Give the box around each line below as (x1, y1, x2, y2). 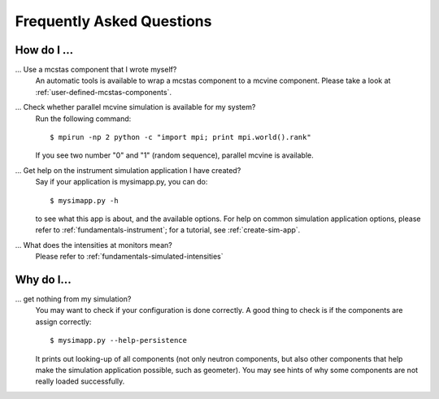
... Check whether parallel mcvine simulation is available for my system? (15, 102, 256, 112)
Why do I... (15, 272, 72, 286)
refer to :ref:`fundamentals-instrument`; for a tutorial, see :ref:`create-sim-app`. (35, 225, 301, 235)
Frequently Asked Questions (15, 12, 212, 30)
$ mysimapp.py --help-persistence (50, 336, 187, 345)
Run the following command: (35, 114, 132, 124)
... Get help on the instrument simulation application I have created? (15, 165, 241, 175)
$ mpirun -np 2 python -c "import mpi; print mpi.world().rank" (50, 132, 312, 142)
